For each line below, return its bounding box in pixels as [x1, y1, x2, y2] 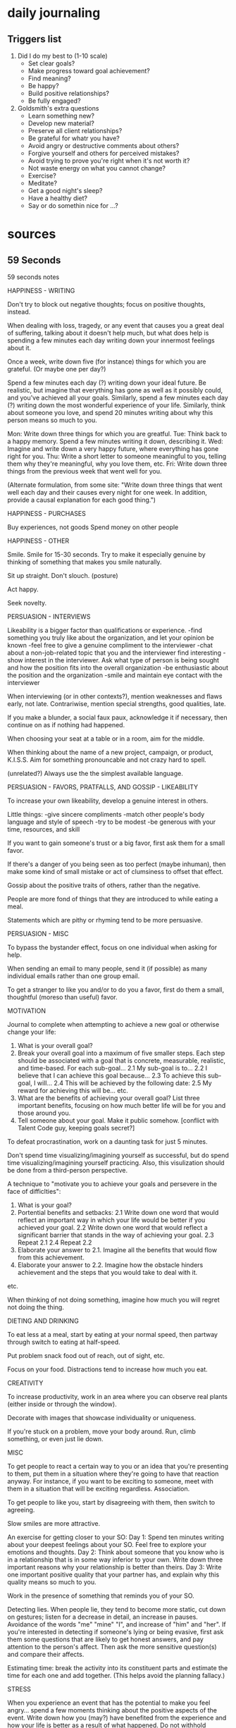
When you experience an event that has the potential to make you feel [7, 1698, 211, 1707]
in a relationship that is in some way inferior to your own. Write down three [7, 1555, 223, 1564]
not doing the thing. [7, 1303, 65, 1312]
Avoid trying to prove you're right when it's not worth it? [27, 156, 190, 165]
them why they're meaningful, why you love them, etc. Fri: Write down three [7, 459, 228, 468]
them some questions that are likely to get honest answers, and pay [7, 1635, 204, 1643]
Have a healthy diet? [27, 194, 88, 202]
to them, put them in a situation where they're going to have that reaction [7, 1469, 219, 1478]
